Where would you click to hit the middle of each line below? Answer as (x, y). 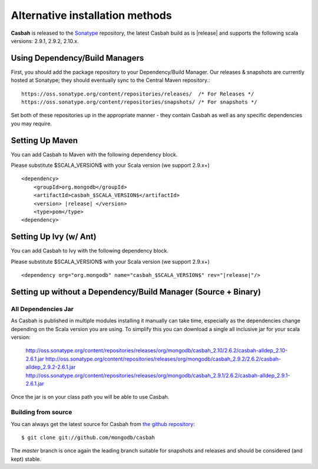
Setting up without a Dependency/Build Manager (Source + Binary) (136, 292)
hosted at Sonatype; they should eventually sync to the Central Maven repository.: (110, 80)
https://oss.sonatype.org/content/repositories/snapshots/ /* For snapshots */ (139, 102)
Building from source (42, 412)
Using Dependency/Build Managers (77, 58)
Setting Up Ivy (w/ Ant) (54, 237)
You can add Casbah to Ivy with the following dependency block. (90, 251)
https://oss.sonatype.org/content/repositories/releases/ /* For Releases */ (138, 94)
